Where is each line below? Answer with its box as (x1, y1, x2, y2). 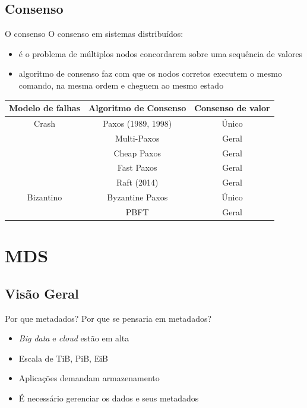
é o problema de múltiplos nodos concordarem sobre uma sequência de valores (18, 47, 303, 59)
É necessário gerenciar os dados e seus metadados (18, 392, 199, 404)
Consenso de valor (194, 102, 270, 114)
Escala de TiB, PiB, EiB (18, 351, 108, 364)
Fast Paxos (117, 161, 157, 174)
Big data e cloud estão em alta (18, 332, 129, 344)
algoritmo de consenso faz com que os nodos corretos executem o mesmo (18, 67, 282, 80)
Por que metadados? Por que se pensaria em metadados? (5, 312, 212, 324)
